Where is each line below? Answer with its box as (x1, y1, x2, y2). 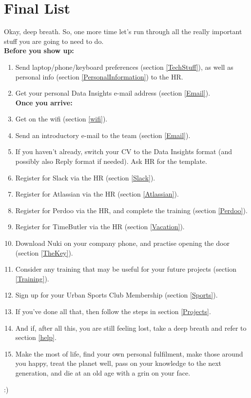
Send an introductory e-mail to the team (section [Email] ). (15, 130, 191, 140)
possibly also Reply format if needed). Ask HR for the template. (15, 156, 207, 166)
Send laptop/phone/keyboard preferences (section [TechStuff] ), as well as (15, 61, 233, 72)
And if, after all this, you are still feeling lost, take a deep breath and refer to (15, 322, 247, 333)
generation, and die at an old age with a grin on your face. (15, 367, 191, 378)
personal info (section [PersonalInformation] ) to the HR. (15, 71, 183, 81)
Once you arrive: (15, 97, 73, 107)
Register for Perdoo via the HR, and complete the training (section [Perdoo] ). (15, 205, 248, 215)
